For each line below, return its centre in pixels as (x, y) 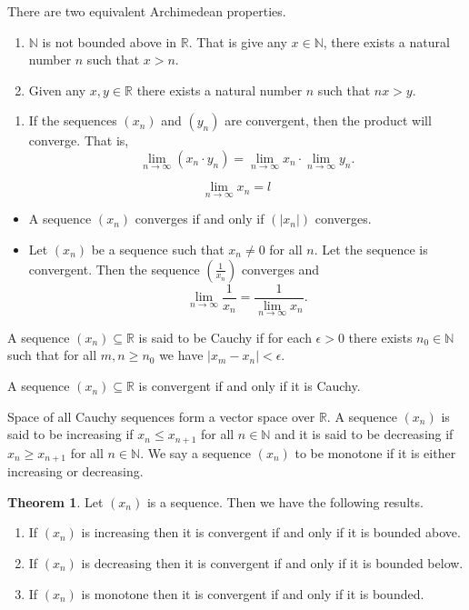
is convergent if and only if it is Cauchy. (249, 386)
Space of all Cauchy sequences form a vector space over (161, 416)
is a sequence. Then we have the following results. (285, 501)
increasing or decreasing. (75, 471)
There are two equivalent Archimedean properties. (147, 11)
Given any (57, 90)
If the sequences (73, 120)
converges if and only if (200, 219)
